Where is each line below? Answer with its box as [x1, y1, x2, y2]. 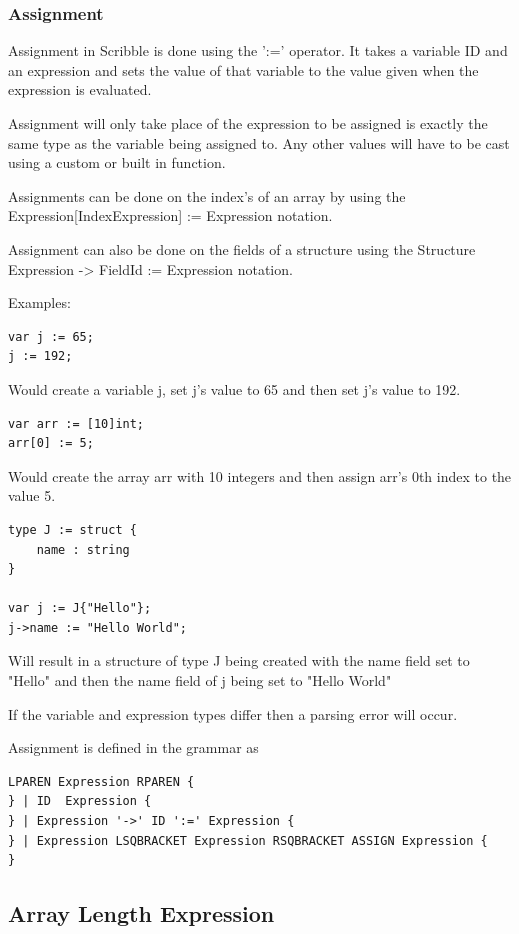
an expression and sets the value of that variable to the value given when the [8, 59, 479, 80]
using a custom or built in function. [8, 152, 226, 173]
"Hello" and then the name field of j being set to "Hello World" [8, 670, 392, 691]
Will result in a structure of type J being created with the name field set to [8, 650, 470, 671]
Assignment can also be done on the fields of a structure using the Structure [8, 238, 476, 259]
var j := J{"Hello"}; [8, 601, 152, 616]
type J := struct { [8, 522, 137, 537]
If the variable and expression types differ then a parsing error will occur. [8, 703, 458, 724]
